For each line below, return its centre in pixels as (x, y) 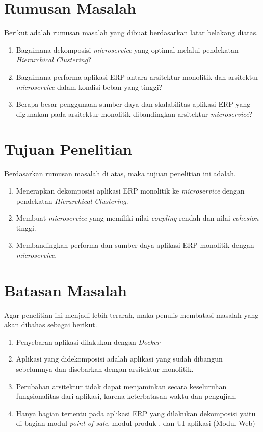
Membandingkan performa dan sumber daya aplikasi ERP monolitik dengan (135, 245)
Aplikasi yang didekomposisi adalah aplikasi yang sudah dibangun (119, 359)
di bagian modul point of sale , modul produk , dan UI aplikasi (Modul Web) (136, 423)
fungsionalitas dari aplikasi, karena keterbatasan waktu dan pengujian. (127, 396)
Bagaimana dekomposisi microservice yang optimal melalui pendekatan (127, 49)
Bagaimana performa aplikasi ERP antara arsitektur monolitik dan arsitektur (137, 76)
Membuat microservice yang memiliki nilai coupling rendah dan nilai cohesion (137, 218)
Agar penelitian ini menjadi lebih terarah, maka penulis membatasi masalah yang (131, 314)
